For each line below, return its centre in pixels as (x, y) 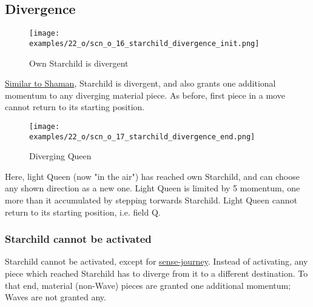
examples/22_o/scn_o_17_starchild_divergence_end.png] (142, 137)
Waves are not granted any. (56, 297)
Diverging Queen (60, 156)
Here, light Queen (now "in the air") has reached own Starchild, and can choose (152, 176)
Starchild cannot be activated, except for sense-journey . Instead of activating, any (156, 261)
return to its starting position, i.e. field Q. (83, 212)
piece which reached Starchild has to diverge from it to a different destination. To (156, 273)
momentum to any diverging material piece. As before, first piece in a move (145, 95)
